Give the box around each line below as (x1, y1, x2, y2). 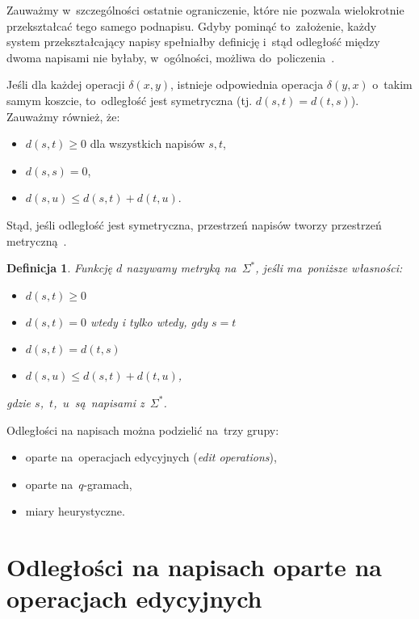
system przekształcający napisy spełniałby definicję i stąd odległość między (6, 33, 380, 50)
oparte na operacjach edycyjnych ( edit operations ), (25, 448, 277, 465)
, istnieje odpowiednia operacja (170, 76, 324, 93)
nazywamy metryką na (126, 259, 237, 276)
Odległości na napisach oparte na (6, 550, 382, 583)
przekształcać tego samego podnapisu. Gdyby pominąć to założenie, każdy (6, 17, 377, 34)
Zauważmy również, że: (6, 107, 120, 124)
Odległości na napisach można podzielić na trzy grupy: (6, 421, 279, 438)
